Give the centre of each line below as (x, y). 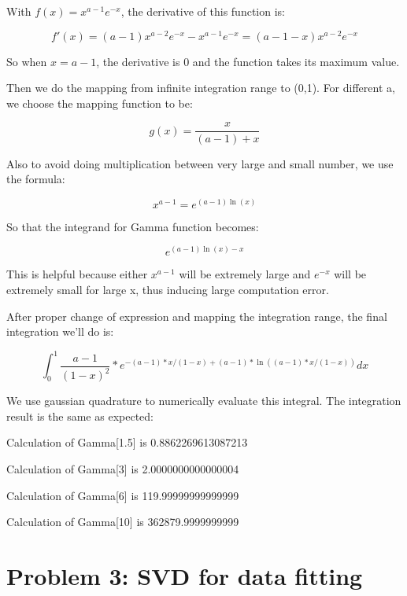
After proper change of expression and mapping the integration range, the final (197, 316)
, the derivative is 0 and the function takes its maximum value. (248, 61)
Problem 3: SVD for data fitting (185, 575)
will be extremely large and (245, 274)
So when (27, 61)
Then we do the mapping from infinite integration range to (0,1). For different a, (201, 88)
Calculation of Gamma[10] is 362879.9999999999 (123, 522)
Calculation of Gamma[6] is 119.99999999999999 (123, 495)
